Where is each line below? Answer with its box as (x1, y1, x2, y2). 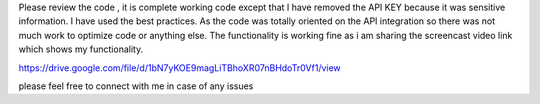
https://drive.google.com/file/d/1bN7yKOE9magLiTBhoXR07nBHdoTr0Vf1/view (18, 61, 342, 74)
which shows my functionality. (18, 43, 144, 55)
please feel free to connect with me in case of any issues (18, 80, 254, 92)
